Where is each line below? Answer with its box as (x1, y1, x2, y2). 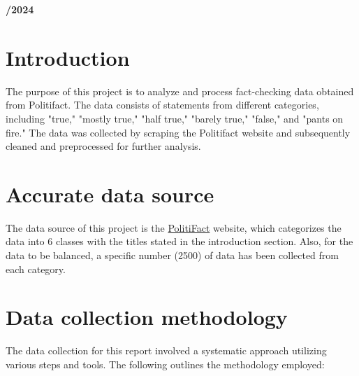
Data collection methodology (6, 302, 288, 331)
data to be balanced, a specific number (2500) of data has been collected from (6, 248, 339, 262)
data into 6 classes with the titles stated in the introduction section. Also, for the (6, 234, 353, 249)
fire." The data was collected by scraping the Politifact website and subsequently (6, 125, 351, 139)
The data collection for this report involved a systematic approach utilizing (6, 343, 327, 358)
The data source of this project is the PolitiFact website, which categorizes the (6, 220, 342, 235)
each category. (6, 261, 66, 276)
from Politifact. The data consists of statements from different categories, (6, 97, 319, 112)
